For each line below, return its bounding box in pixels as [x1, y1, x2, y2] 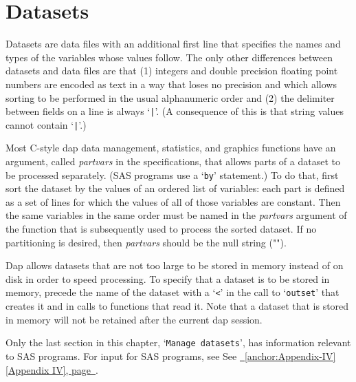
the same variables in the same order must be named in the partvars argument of [5, 208, 347, 222]
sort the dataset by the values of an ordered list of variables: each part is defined [5, 181, 345, 195]
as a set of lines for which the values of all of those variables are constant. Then [5, 194, 341, 209]
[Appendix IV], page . [5, 362, 98, 376]
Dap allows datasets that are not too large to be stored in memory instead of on [5, 258, 344, 273]
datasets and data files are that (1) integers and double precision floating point [5, 63, 338, 78]
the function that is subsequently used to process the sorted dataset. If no [5, 222, 317, 236]
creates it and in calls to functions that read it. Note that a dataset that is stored [5, 299, 349, 313]
